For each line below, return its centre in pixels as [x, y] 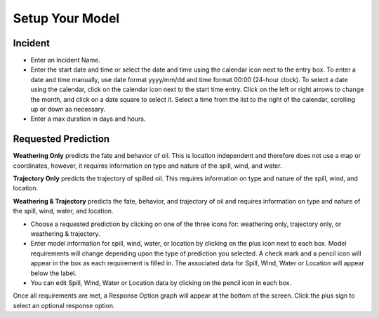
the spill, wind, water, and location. [63, 211]
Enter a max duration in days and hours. [88, 119]
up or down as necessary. [68, 110]
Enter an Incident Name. [66, 60]
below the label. [54, 273]
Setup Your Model [66, 18]
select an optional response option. [64, 305]
